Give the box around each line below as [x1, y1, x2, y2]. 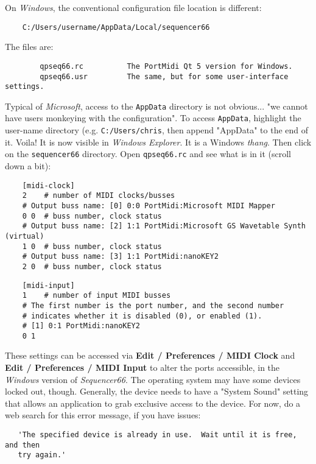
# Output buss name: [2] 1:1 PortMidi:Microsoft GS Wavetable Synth [22, 222, 306, 231]
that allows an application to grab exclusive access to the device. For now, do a [5, 396, 301, 409]
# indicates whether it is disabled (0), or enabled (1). [22, 311, 262, 320]
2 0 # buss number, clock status [22, 262, 162, 271]
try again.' [18, 451, 66, 460]
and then [5, 440, 40, 449]
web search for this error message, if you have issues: [5, 409, 201, 421]
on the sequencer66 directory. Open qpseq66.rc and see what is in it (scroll [5, 147, 291, 160]
